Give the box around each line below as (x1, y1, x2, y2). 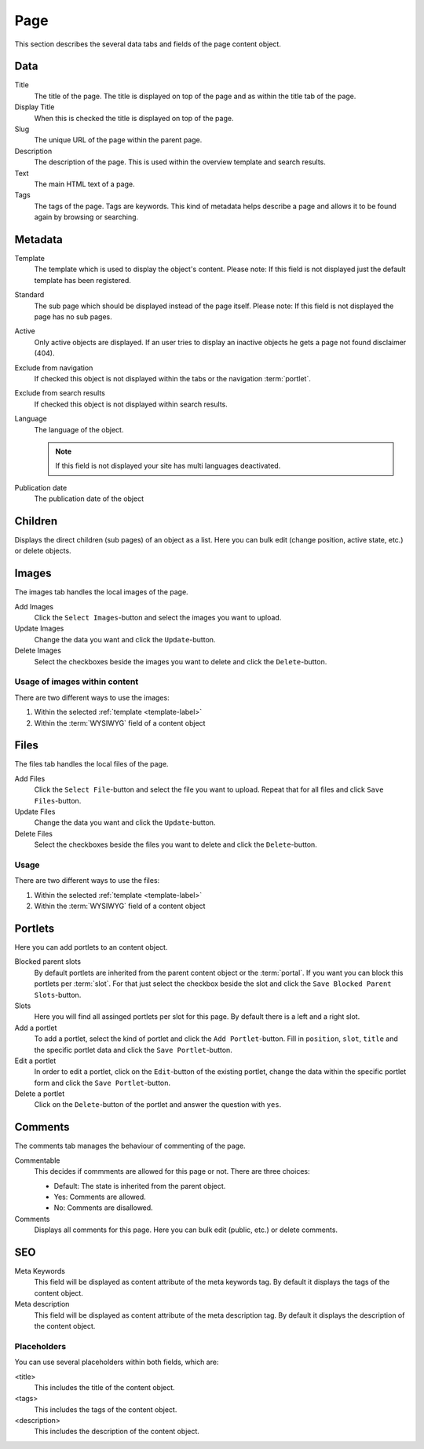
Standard (14, 290, 45, 300)
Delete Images (14, 645, 62, 656)
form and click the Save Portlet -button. (34, 1078, 171, 1087)
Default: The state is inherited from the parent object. (53, 1181, 226, 1190)
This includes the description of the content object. (34, 1427, 200, 1436)
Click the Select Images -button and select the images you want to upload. (34, 613, 282, 623)
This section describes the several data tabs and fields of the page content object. (14, 39, 282, 49)
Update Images (14, 623, 64, 633)
